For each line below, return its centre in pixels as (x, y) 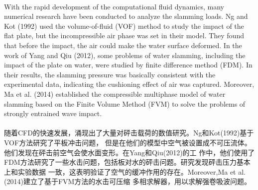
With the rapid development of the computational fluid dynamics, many (114, 6)
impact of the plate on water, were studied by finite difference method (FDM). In (128, 65)
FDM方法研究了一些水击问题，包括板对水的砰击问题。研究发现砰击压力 (120, 162)
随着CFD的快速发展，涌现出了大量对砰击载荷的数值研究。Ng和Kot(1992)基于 (129, 133)
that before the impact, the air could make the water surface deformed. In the (123, 45)
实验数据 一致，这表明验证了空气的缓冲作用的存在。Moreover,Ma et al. (132, 171)
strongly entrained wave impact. (53, 113)
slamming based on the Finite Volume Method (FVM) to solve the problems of (125, 103)
